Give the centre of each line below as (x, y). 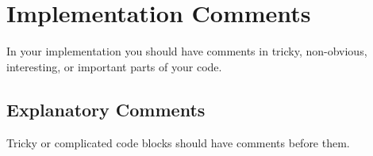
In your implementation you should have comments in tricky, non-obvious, (187, 51)
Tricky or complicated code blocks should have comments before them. (178, 142)
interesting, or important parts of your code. (114, 66)
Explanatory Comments (106, 109)
